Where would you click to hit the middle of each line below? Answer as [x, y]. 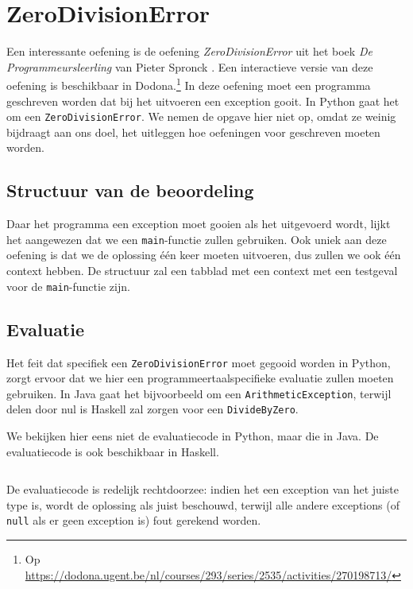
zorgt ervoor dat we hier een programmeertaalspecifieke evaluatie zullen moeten [200, 378]
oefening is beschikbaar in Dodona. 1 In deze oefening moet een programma [189, 84]
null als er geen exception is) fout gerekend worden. [134, 520]
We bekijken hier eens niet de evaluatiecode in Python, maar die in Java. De [193, 436]
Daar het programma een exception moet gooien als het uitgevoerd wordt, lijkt [199, 224]
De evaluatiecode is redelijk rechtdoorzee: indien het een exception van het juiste [203, 489]
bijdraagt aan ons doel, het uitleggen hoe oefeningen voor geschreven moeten [193, 132]
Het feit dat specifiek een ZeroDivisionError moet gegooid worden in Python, [199, 362]
